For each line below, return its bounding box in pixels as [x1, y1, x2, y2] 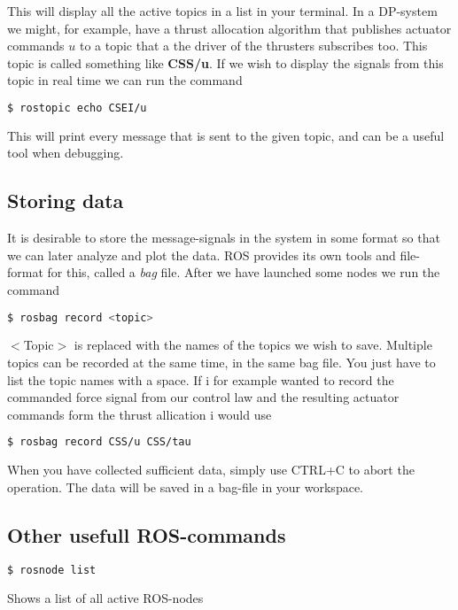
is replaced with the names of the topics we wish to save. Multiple [74, 336, 432, 354]
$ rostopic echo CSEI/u [7, 101, 147, 114]
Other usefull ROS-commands [7, 521, 286, 548]
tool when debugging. [7, 143, 124, 162]
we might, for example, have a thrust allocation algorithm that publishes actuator [7, 19, 452, 37]
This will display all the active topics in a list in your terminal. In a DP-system [7, 2, 438, 19]
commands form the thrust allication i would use [7, 405, 272, 423]
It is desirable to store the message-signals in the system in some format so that [7, 228, 440, 247]
